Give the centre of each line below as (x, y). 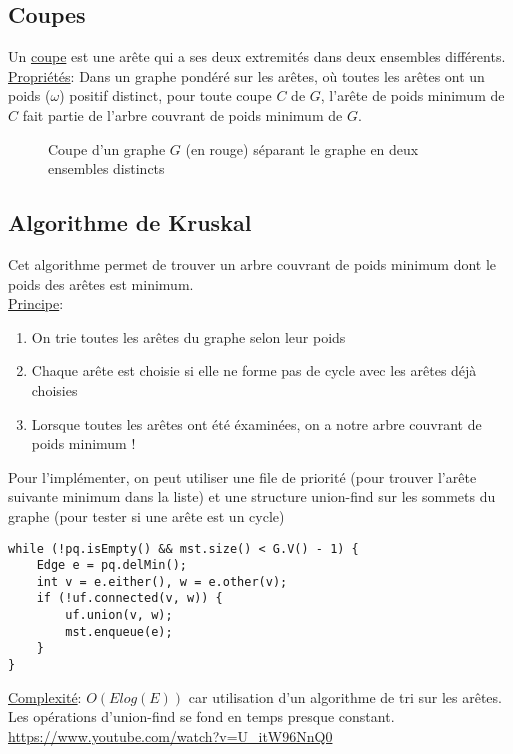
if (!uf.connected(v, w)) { (129, 598)
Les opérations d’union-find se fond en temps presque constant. (201, 716)
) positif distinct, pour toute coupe (165, 95)
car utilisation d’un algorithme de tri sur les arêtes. (345, 696)
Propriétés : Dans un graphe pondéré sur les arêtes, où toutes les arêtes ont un (246, 75)
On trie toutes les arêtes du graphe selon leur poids (188, 336)
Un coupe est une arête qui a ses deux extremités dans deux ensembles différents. (257, 56)
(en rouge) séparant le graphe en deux (302, 148)
